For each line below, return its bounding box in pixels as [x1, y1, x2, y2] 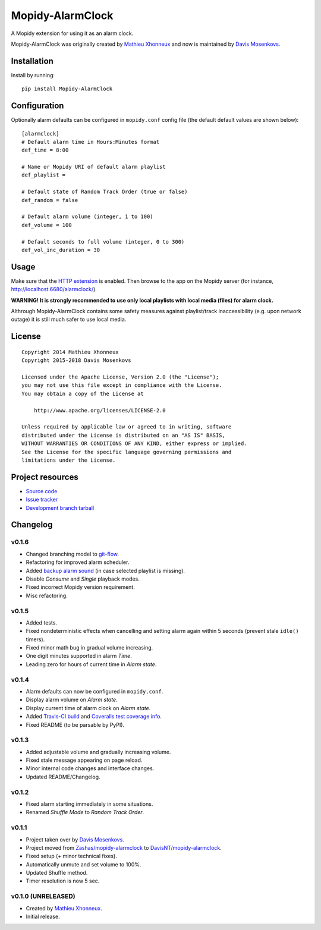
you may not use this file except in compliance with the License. [21, 382, 222, 389]
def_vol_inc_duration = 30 [21, 247, 100, 253]
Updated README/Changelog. [26, 773, 100, 780]
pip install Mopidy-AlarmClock [21, 86, 113, 92]
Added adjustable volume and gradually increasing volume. [26, 748, 171, 755]
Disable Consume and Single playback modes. [26, 575, 140, 582]
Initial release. [26, 913, 60, 920]
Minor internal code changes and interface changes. [26, 765, 155, 772]
